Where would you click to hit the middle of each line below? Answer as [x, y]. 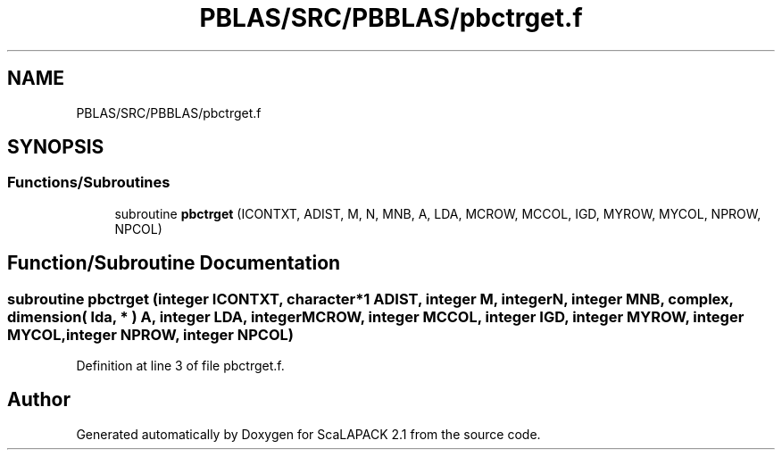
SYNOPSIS [56, 147]
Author [39, 400]
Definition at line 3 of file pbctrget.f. [180, 366]
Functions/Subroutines [89, 183]
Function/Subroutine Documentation [174, 263]
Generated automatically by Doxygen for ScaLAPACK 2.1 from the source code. [308, 434]
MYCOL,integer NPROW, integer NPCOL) [150, 334]
